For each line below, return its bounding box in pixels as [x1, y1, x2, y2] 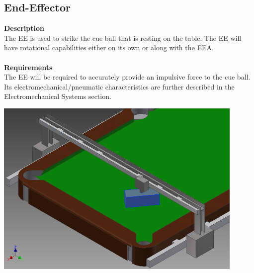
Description [4, 23, 45, 33]
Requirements [4, 62, 53, 72]
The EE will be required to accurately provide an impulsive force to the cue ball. [4, 72, 251, 82]
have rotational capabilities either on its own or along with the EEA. [4, 42, 214, 53]
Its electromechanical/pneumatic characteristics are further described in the [4, 81, 235, 91]
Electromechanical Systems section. [4, 91, 111, 101]
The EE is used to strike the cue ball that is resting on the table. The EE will [4, 32, 242, 43]
